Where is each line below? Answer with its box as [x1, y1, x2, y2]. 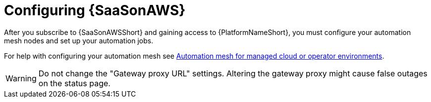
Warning [5, 73, 37, 83]
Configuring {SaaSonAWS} [4, 2, 186, 19]
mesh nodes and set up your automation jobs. [4, 36, 154, 45]
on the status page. [38, 78, 110, 88]
